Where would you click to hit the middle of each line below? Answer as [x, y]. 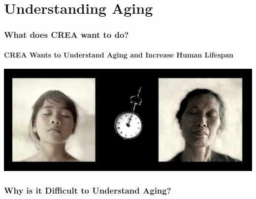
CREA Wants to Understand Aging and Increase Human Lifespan [119, 54]
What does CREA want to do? [66, 35]
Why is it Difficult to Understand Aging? [88, 190]
